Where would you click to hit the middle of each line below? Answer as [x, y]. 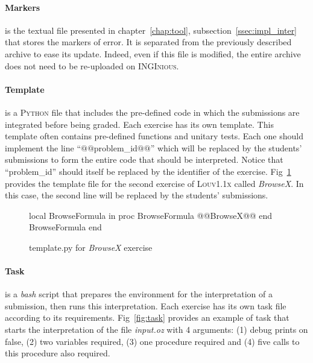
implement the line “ [43, 147]
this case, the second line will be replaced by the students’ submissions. [137, 195]
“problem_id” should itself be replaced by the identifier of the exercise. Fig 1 [148, 171]
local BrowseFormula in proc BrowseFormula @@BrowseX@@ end [151, 215]
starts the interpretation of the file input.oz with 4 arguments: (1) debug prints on [156, 330]
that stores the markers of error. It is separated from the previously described [148, 42]
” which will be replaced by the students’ [226, 147]
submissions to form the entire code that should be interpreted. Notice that [144, 159]
